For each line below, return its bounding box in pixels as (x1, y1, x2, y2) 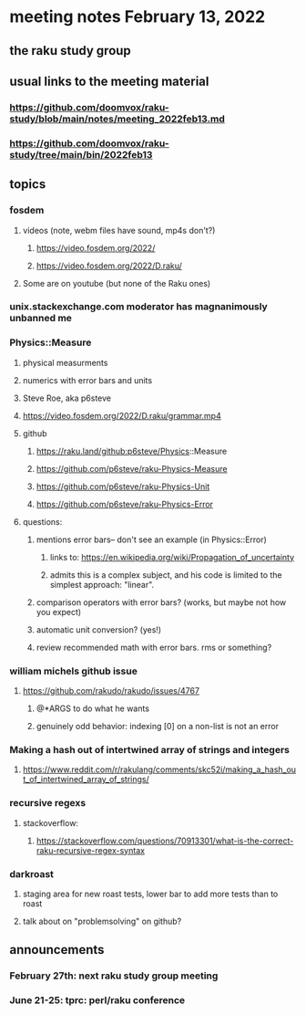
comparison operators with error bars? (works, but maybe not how (36, 596, 287, 608)
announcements (9, 942, 105, 957)
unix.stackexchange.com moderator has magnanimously (9, 300, 269, 313)
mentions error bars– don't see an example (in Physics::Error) (36, 534, 267, 545)
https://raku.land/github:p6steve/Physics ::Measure (36, 445, 228, 456)
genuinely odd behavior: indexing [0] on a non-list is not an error (36, 721, 280, 732)
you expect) (36, 606, 82, 617)
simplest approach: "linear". (49, 579, 155, 590)
